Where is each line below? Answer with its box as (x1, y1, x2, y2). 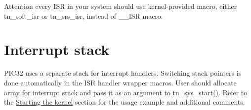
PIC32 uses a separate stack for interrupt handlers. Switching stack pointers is (4, 68, 242, 78)
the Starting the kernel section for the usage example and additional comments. (4, 97, 245, 107)
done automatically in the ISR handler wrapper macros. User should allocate (4, 77, 237, 87)
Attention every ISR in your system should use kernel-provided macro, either (4, 1, 237, 11)
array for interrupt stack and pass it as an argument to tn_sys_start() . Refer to (4, 87, 248, 97)
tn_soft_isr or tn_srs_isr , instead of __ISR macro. (4, 10, 163, 21)
